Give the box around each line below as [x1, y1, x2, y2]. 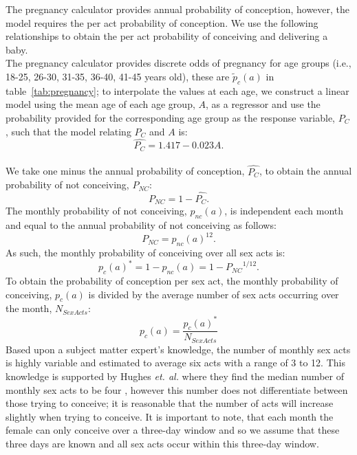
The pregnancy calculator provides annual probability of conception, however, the [6, 2, 350, 16]
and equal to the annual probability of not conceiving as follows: [6, 218, 277, 232]
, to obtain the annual [259, 164, 352, 178]
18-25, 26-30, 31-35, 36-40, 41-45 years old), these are [6, 69, 230, 83]
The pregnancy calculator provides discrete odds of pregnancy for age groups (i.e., [6, 56, 351, 70]
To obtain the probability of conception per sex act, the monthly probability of [6, 274, 338, 288]
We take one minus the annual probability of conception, [6, 164, 245, 178]
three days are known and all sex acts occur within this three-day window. [6, 436, 319, 450]
